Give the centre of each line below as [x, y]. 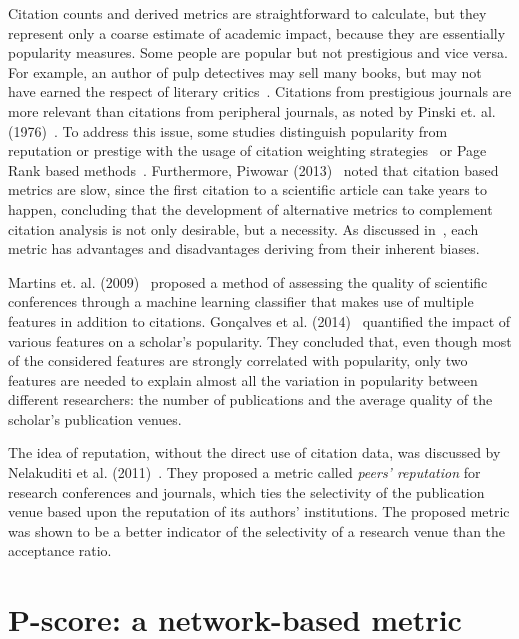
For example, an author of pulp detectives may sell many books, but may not [245, 71]
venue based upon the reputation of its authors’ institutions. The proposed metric [259, 511]
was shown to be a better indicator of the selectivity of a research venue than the [257, 530]
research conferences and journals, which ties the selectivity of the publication [246, 491]
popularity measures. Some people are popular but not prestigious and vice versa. [258, 52]
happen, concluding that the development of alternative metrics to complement [250, 208]
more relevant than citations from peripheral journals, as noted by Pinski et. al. [252, 110]
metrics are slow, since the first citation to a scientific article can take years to [247, 189]
